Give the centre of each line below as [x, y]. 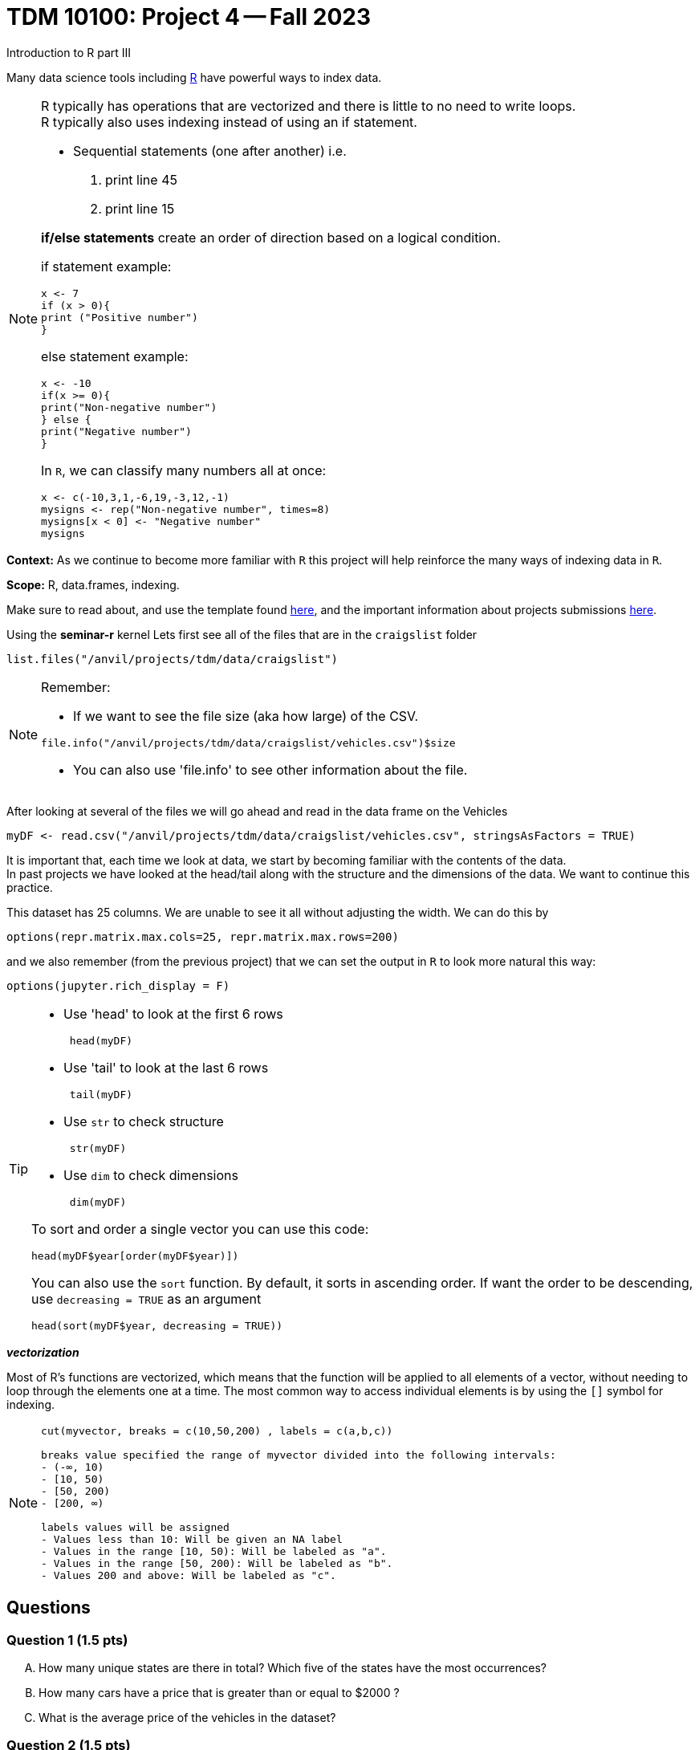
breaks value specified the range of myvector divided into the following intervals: [299, 1455]
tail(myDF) [101, 1094]
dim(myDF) [98, 1202]
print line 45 [141, 179]
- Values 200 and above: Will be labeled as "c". [189, 1575]
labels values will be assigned [135, 1527]
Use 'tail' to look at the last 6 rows [166, 1067]
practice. [30, 887]
